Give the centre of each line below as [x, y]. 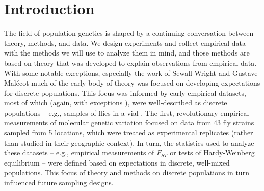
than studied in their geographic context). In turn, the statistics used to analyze [129, 142]
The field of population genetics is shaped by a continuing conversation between [129, 33]
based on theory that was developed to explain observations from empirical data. [130, 62]
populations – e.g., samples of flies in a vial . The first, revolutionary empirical [127, 112]
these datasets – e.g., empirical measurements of [79, 153]
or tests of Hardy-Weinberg [212, 153]
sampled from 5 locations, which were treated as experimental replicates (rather [129, 133]
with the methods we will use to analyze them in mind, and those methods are [127, 53]
